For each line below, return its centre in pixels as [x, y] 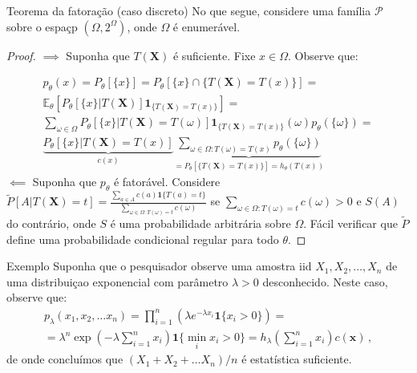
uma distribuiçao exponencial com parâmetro [117, 281]
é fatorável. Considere [167, 182]
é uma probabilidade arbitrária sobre [200, 223]
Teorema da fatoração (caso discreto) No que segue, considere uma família [189, 10]
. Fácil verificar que [350, 223]
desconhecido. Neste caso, [325, 281]
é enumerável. [206, 26]
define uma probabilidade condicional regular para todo [143, 239]
